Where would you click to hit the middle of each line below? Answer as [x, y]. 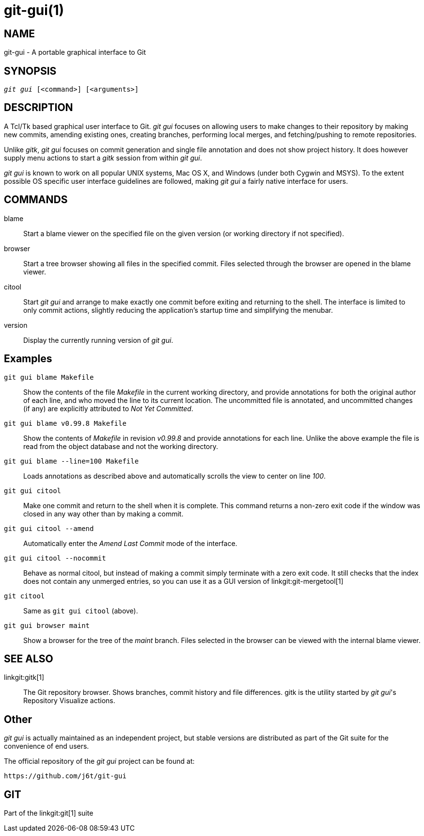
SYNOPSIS [30, 71]
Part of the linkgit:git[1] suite [49, 813]
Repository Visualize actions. [69, 701]
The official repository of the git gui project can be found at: [99, 761]
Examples [28, 359]
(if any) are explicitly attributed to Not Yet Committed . [108, 408]
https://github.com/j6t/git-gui [65, 776]
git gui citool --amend [49, 528]
